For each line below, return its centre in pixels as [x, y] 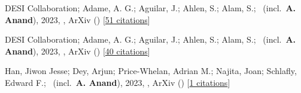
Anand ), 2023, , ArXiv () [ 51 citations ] [77, 19]
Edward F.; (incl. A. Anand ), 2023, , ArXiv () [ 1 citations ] [118, 82]
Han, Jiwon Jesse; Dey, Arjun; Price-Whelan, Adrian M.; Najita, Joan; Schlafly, [151, 71]
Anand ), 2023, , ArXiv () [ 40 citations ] [77, 51]
